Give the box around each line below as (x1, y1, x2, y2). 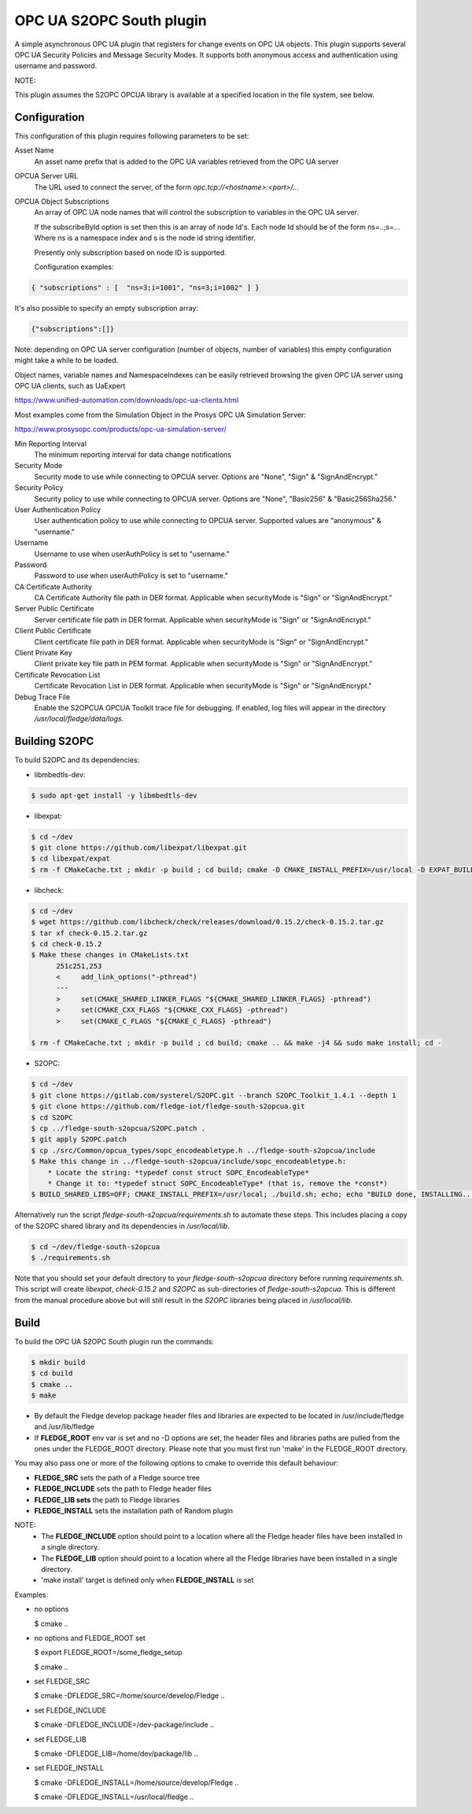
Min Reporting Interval (14, 439, 87, 448)
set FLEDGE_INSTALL (34, 1763, 105, 1773)
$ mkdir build (31, 1358, 86, 1366)
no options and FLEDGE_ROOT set (34, 1633, 146, 1643)
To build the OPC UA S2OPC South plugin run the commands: (14, 1337, 214, 1346)
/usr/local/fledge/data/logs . (34, 714, 124, 724)
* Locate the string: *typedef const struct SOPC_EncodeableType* (47, 1168, 310, 1177)
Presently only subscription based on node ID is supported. (34, 248, 227, 257)
